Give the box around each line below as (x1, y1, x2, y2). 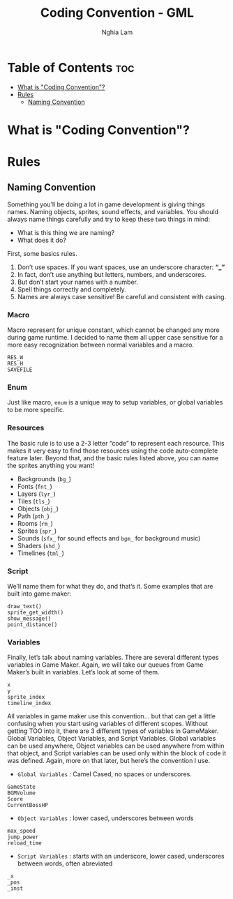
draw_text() (7, 603, 42, 610)
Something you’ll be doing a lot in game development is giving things (7, 200, 206, 209)
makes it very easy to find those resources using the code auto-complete (7, 446, 218, 455)
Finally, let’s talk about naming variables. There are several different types (7, 654, 219, 662)
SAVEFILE (7, 366, 33, 374)
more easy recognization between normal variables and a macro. (7, 340, 194, 349)
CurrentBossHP (7, 802, 49, 809)
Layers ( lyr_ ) (17, 490, 56, 498)
